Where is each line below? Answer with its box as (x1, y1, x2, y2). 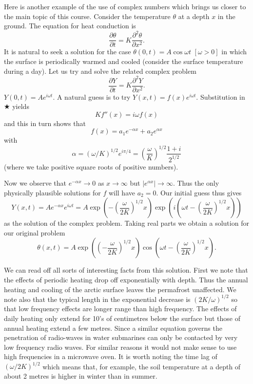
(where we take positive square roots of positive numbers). (4, 161, 178, 171)
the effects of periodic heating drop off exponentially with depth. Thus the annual (4, 275, 248, 285)
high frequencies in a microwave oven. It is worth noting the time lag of (4, 351, 217, 362)
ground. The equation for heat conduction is (4, 21, 136, 31)
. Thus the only (173, 178, 219, 188)
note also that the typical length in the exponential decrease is (4, 294, 191, 304)
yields (12, 101, 29, 111)
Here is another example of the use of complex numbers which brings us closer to (4, 1, 246, 11)
